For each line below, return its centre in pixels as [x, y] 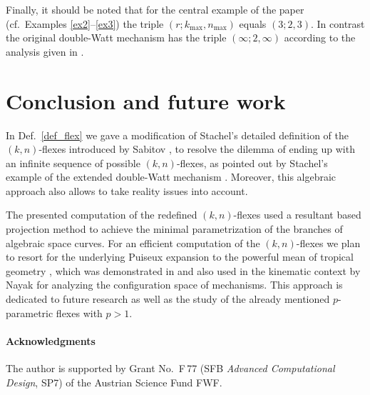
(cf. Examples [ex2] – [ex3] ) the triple [85, 23]
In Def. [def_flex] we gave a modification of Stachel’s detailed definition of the [177, 135]
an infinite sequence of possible [73, 162]
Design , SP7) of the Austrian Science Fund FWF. [114, 382]
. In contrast [338, 23]
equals [253, 23]
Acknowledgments [51, 340]
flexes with [79, 312]
